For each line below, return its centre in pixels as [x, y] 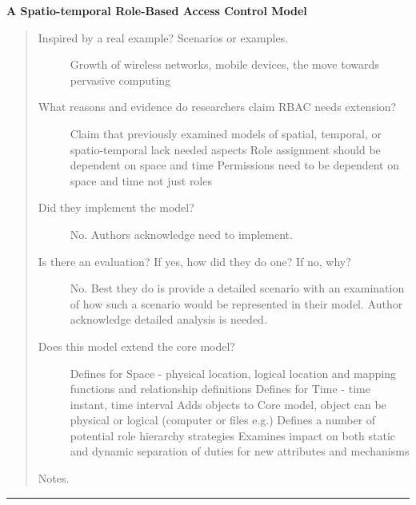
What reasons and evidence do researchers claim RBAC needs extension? [217, 107]
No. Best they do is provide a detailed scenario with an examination [237, 288]
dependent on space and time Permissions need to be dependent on [234, 165]
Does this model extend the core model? [136, 346]
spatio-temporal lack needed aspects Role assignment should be [225, 149]
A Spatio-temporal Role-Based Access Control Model [157, 10]
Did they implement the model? [116, 207]
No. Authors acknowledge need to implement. [181, 234]
